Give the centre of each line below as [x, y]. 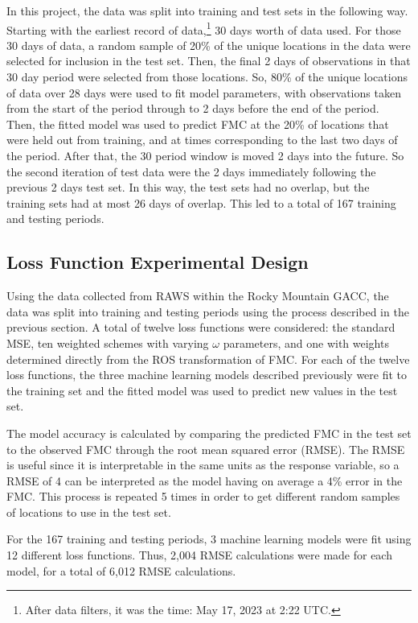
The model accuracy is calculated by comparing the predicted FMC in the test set [209, 433]
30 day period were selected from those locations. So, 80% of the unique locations [207, 77]
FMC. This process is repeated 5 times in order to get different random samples [203, 496]
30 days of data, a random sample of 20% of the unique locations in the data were [209, 45]
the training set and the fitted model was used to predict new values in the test [202, 390]
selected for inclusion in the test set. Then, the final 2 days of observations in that [209, 61]
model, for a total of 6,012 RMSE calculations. [121, 570]
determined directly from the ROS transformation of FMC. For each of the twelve [208, 359]
